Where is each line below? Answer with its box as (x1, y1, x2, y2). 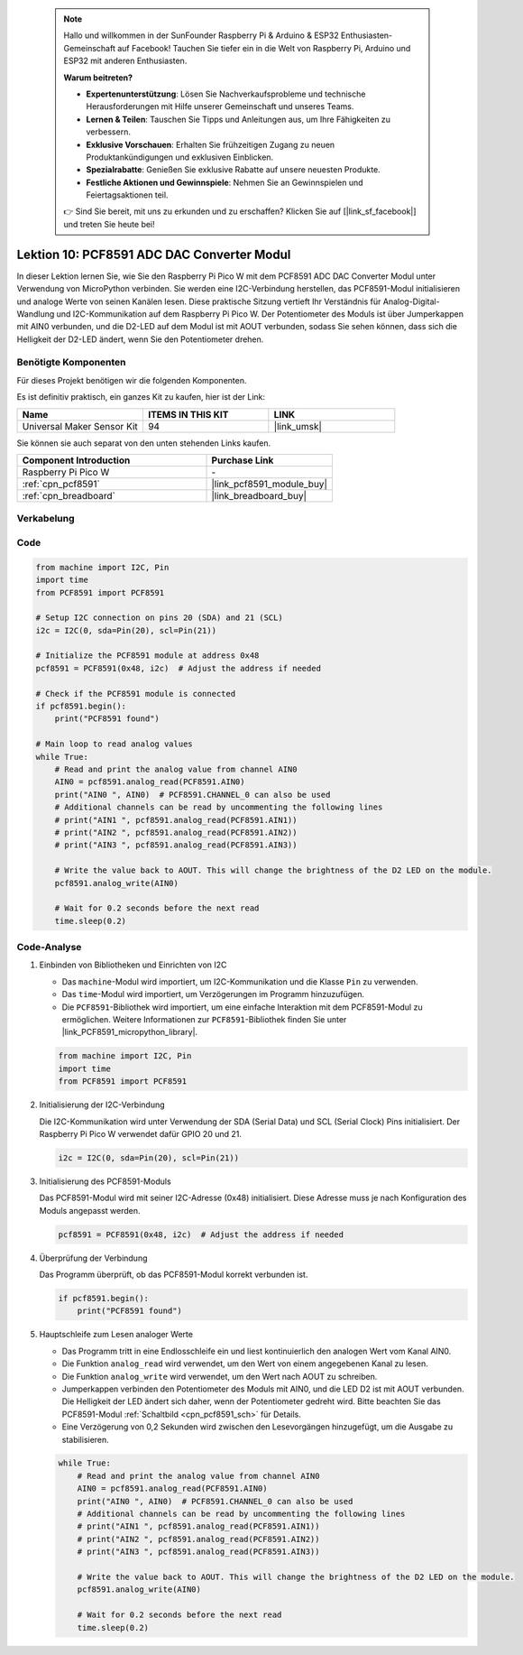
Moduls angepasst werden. (39, 1205, 141, 1216)
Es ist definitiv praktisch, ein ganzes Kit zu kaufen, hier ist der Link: (16, 392, 266, 402)
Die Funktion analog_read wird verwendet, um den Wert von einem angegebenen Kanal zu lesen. (61, 1358, 428, 1369)
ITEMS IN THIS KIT (147, 408, 229, 421)
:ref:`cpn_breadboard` (22, 490, 116, 503)
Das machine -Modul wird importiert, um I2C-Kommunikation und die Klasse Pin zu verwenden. (61, 975, 418, 987)
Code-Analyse (16, 941, 82, 954)
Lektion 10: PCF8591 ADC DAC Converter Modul (16, 246, 291, 262)
